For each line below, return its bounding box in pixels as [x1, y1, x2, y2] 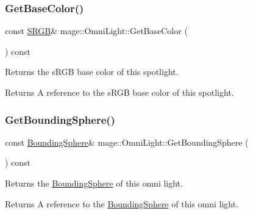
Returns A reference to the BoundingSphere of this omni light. [5, 197, 239, 210]
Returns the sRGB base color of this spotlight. [5, 65, 179, 78]
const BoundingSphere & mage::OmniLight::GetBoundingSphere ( [5, 135, 249, 148]
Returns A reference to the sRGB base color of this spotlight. [5, 86, 234, 98]
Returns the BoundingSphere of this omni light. [5, 177, 183, 189]
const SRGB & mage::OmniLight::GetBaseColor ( [5, 24, 188, 37]
